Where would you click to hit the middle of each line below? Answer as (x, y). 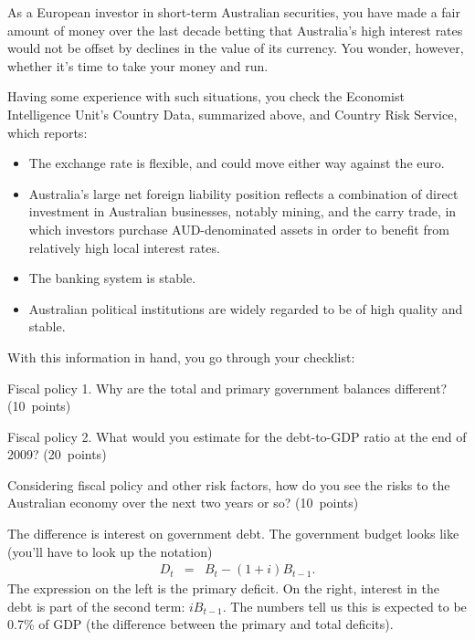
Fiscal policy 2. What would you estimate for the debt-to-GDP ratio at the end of (237, 436)
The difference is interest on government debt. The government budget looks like (233, 534)
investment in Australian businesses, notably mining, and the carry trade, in (243, 211)
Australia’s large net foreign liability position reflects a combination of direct (243, 193)
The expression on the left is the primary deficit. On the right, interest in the (224, 588)
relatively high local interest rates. (124, 247)
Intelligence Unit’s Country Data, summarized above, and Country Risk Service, (232, 114)
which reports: (47, 132)
